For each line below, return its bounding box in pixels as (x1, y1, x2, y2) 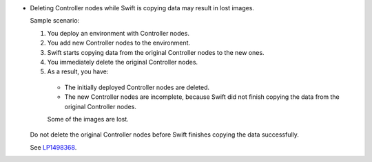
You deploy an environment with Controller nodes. (47, 29, 189, 37)
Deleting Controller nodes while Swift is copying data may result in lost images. (30, 4, 255, 12)
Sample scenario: (30, 16, 80, 25)
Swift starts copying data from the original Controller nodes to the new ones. (47, 48, 265, 56)
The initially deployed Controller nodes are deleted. (64, 83, 210, 91)
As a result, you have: (47, 67, 109, 76)
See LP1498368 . (30, 143, 77, 151)
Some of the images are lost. (47, 115, 129, 123)
